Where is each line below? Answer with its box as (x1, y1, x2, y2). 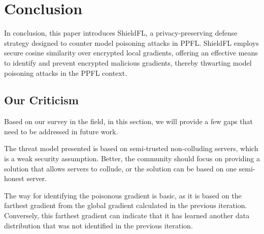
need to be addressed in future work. (4, 126, 118, 136)
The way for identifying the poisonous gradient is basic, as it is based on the (4, 190, 242, 200)
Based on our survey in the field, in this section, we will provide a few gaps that (4, 116, 253, 127)
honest (4, 173, 24, 184)
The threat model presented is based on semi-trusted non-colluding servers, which (4, 143, 258, 154)
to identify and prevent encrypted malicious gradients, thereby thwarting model (4, 57, 252, 68)
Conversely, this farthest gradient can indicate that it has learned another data (4, 210, 250, 221)
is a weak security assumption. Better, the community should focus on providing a (4, 153, 260, 164)
